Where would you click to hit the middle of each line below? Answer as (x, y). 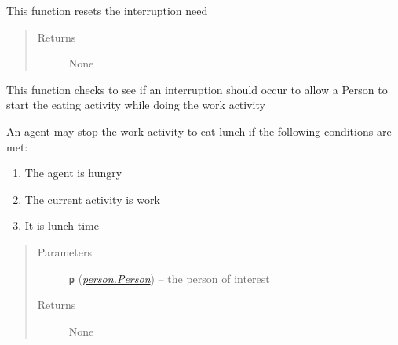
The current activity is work (92, 199)
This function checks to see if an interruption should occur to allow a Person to (197, 89)
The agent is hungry (73, 173)
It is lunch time (62, 225)
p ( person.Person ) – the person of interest (169, 278)
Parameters (64, 251)
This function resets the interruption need (107, 10)
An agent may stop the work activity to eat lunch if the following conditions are (199, 131)
